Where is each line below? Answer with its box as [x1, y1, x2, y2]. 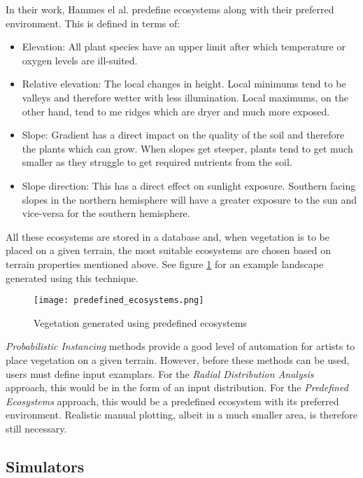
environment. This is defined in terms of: [6, 15, 180, 30]
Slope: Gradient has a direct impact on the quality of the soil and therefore [22, 127, 345, 142]
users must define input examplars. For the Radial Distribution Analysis [6, 366, 314, 381]
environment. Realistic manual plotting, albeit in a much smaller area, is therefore [6, 407, 358, 422]
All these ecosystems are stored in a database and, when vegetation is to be [6, 229, 329, 244]
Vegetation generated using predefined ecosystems [34, 315, 247, 330]
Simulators [6, 455, 85, 477]
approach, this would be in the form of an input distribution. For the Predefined [6, 380, 348, 395]
